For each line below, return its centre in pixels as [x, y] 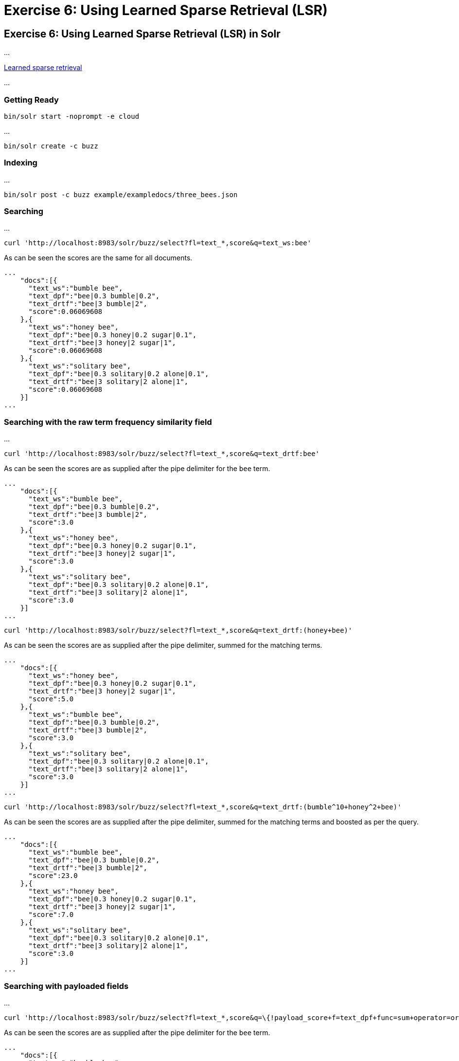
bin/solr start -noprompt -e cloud [72, 116]
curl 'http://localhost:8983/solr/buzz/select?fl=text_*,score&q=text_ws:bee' [158, 243]
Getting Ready [31, 100]
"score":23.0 [53, 876]
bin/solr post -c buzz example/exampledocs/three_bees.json [121, 194]
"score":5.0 [51, 699]
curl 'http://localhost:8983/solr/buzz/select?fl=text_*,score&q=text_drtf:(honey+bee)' [178, 631]
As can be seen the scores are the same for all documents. [98, 258]
